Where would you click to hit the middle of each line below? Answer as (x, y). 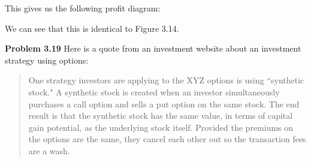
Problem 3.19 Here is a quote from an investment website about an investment (153, 48)
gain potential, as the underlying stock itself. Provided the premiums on (161, 127)
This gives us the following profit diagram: (83, 8)
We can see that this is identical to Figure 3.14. (92, 28)
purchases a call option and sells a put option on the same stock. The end (164, 103)
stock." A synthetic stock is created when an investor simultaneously (154, 91)
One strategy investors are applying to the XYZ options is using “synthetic (166, 80)
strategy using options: (47, 60)
